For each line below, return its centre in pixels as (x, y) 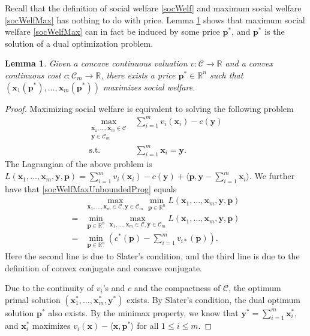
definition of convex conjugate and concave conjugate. (104, 267)
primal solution (33, 299)
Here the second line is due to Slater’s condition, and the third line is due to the (152, 255)
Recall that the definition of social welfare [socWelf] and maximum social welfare (153, 8)
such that (226, 75)
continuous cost (33, 75)
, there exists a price (138, 75)
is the (275, 31)
